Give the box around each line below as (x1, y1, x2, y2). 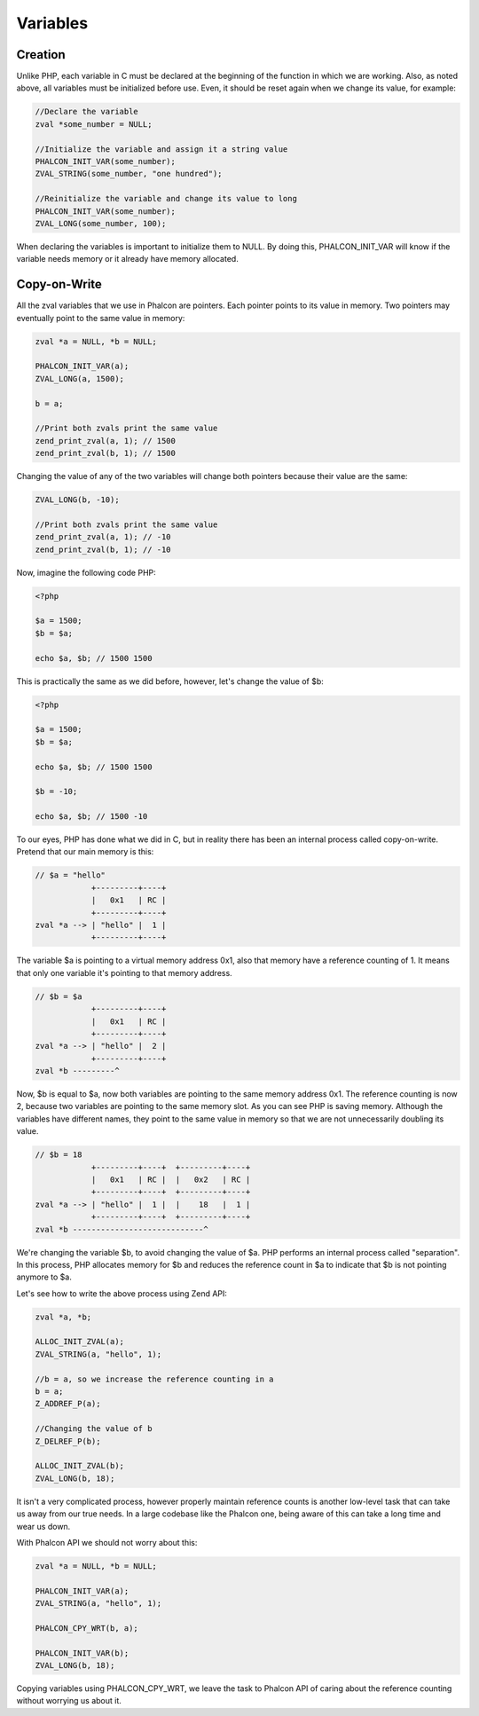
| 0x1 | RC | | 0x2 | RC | (90, 1175, 251, 1185)
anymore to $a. (16, 1271, 73, 1282)
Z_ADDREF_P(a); (35, 1398, 101, 1409)
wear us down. (16, 1521, 71, 1531)
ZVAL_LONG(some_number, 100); (35, 218, 167, 228)
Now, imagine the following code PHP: (16, 567, 157, 578)
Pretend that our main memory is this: (16, 846, 154, 857)
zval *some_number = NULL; (35, 119, 153, 129)
